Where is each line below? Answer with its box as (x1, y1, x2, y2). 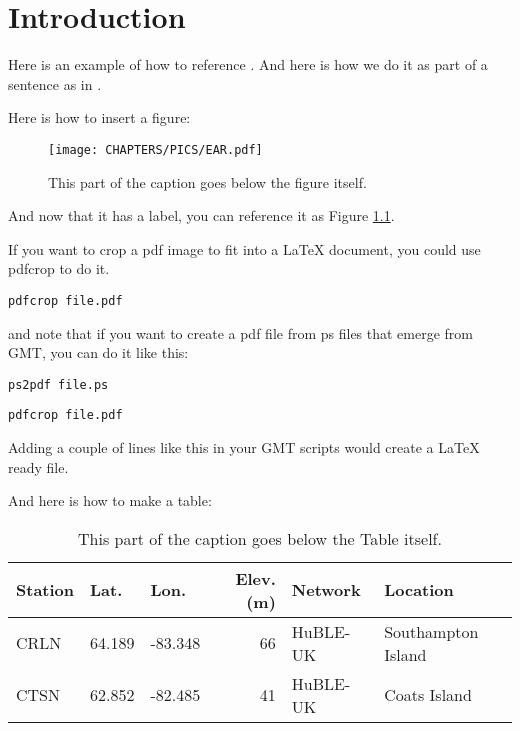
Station (16, 578, 75, 602)
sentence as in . (8, 73, 102, 94)
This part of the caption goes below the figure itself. (48, 171, 367, 192)
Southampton (384, 619, 479, 643)
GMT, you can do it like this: (8, 342, 189, 363)
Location (384, 578, 454, 602)
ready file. (8, 456, 69, 477)
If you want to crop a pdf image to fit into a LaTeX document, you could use (8, 238, 481, 259)
